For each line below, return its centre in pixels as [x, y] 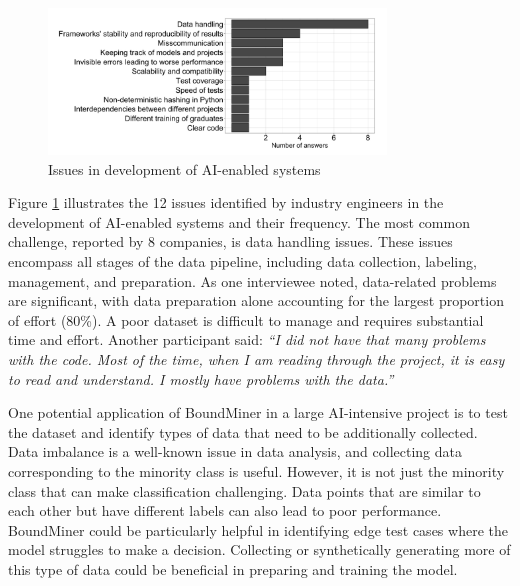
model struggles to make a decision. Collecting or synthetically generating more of [259, 549]
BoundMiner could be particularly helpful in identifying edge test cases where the [258, 529]
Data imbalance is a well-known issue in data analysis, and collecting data [235, 451]
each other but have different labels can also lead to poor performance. [225, 510]
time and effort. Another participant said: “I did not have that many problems [247, 339]
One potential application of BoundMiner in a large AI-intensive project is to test [258, 412]
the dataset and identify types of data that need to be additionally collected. [243, 431]
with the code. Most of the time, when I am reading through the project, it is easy [256, 359]
